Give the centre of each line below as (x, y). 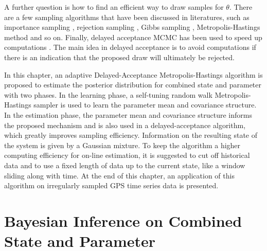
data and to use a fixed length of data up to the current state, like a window (125, 165)
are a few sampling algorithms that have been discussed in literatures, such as (127, 17)
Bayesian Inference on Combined (123, 220)
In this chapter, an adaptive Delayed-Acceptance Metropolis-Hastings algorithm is (133, 74)
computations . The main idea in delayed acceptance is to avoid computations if (130, 47)
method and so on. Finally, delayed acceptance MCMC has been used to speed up (133, 37)
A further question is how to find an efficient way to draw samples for (114, 7)
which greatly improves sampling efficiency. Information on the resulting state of (131, 135)
